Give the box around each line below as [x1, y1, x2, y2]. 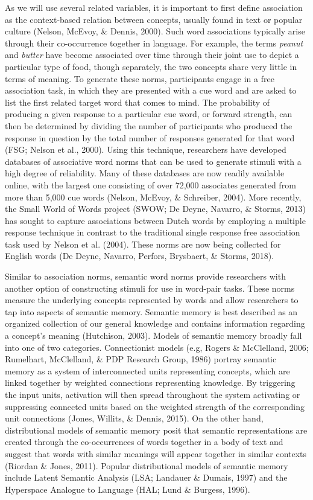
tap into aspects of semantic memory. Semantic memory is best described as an [5, 305, 298, 318]
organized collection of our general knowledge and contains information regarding [5, 317, 305, 330]
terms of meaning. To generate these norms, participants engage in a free [5, 72, 274, 85]
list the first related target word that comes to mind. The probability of [5, 95, 270, 108]
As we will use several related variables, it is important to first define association [5, 1, 303, 13]
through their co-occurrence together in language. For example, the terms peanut [5, 36, 303, 49]
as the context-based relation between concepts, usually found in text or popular [5, 13, 303, 25]
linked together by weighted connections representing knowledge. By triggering [5, 376, 296, 389]
